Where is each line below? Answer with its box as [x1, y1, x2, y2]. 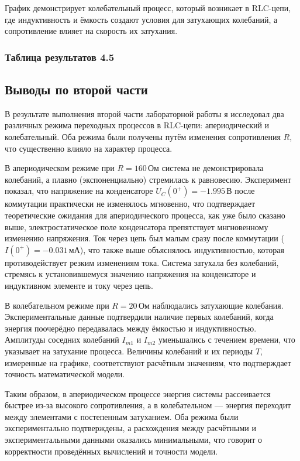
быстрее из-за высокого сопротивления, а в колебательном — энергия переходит [5, 399, 291, 411]
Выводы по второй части [5, 80, 148, 98]
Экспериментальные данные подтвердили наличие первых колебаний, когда [5, 310, 274, 323]
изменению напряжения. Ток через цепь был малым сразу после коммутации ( [5, 232, 284, 244]
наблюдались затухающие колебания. [152, 299, 284, 311]
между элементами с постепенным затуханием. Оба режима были [5, 410, 239, 422]
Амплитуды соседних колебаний [5, 333, 119, 346]
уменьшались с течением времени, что [158, 333, 295, 346]
